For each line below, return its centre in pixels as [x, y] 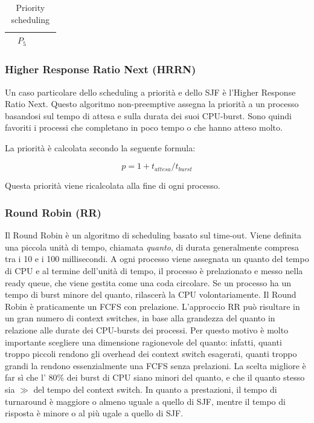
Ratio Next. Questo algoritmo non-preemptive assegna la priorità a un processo [152, 104]
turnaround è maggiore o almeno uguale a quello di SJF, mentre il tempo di [145, 401]
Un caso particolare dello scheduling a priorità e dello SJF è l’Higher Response [150, 92]
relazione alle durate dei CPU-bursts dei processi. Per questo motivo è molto [147, 330]
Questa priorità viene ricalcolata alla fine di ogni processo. [113, 185]
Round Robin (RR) [53, 212]
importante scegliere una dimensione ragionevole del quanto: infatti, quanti [143, 342]
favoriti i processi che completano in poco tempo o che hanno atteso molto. [144, 127]
